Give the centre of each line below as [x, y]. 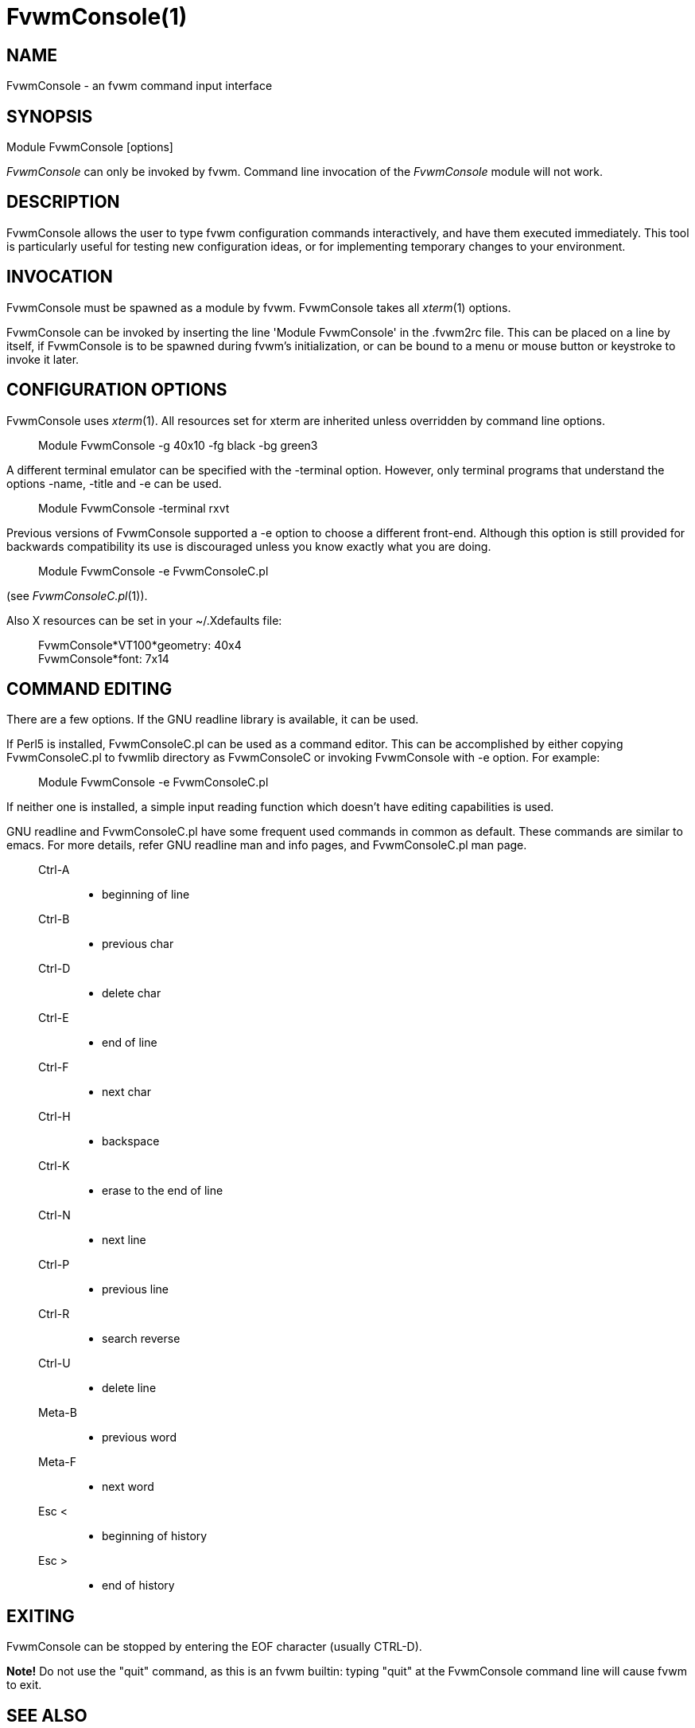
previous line [135, 1289]
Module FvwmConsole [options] [90, 147]
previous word [139, 1437]
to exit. [24, 1685]
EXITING [41, 1616]
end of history [138, 1586]
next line [124, 1240]
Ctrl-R [54, 1314]
